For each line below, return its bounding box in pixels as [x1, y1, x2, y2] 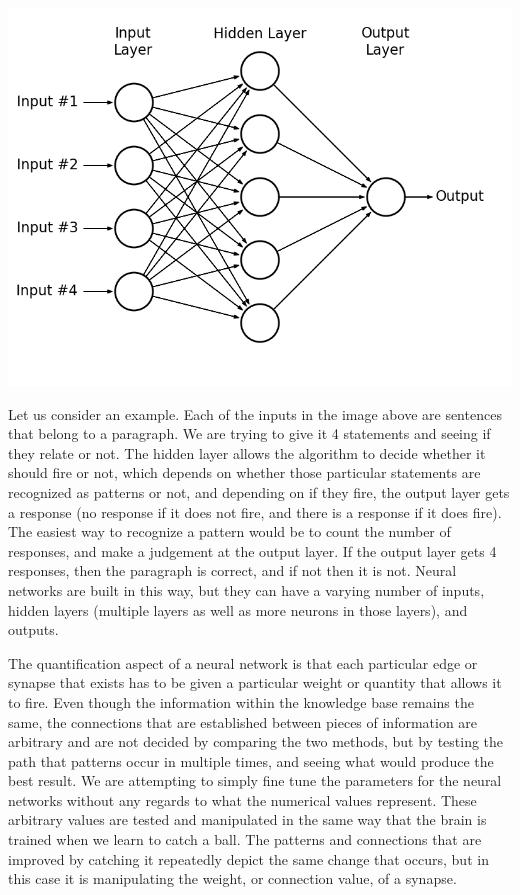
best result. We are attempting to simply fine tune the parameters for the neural [8, 770, 502, 791]
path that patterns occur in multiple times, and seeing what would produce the [8, 750, 494, 771]
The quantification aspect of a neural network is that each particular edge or [8, 652, 478, 673]
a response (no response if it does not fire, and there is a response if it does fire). [8, 501, 502, 522]
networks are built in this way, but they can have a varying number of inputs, [8, 579, 485, 600]
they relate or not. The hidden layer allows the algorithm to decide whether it [8, 442, 486, 463]
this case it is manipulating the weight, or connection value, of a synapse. [8, 868, 457, 889]
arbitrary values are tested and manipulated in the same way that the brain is [8, 809, 487, 830]
